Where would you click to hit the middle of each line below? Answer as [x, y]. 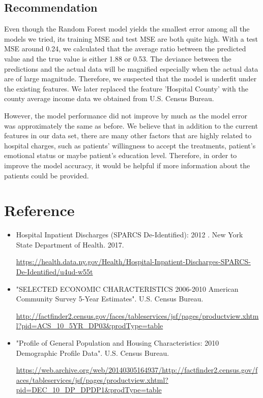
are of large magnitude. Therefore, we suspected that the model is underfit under [130, 79]
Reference [39, 210]
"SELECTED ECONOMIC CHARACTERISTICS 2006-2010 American [127, 288]
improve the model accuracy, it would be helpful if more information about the [127, 165]
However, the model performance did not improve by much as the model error [126, 115]
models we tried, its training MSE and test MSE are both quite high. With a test [131, 38]
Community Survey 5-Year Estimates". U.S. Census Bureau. [110, 299]
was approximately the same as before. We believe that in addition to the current [131, 125]
